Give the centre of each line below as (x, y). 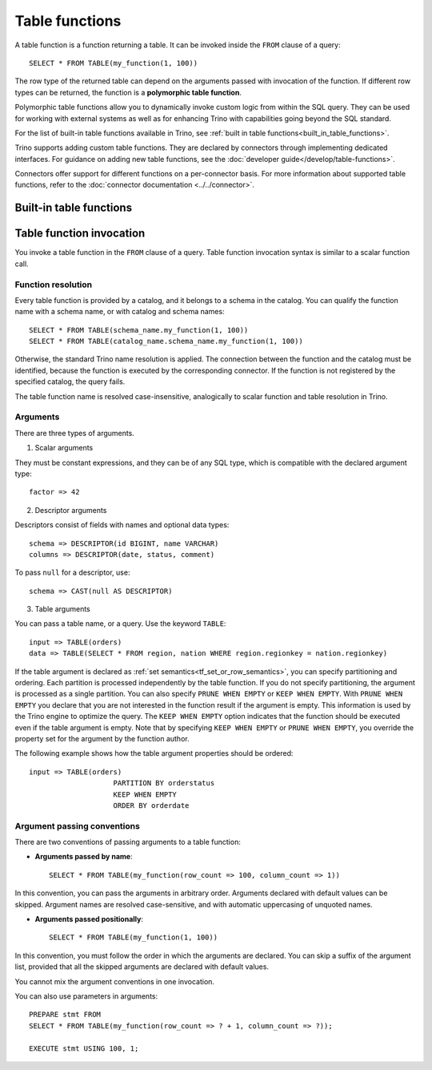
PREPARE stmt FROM (65, 1015)
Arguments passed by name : (84, 857)
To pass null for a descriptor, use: (72, 572)
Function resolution (54, 285)
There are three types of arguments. (75, 433)
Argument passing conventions (77, 826)
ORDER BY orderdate (151, 805)
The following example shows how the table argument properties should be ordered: (154, 753)
